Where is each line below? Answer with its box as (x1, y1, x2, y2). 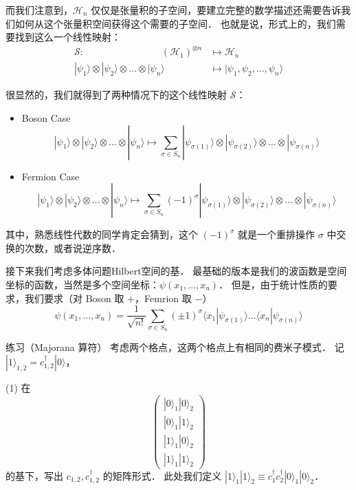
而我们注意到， (5, 3, 73, 17)
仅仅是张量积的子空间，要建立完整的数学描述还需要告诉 (91, 3, 342, 17)
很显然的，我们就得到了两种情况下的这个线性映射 (5, 87, 227, 102)
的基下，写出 (5, 468, 63, 482)
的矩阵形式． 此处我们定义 (102, 468, 222, 482)
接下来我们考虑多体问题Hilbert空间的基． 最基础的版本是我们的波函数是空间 (5, 264, 347, 278)
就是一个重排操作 (238, 227, 315, 242)
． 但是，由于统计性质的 (219, 277, 328, 291)
